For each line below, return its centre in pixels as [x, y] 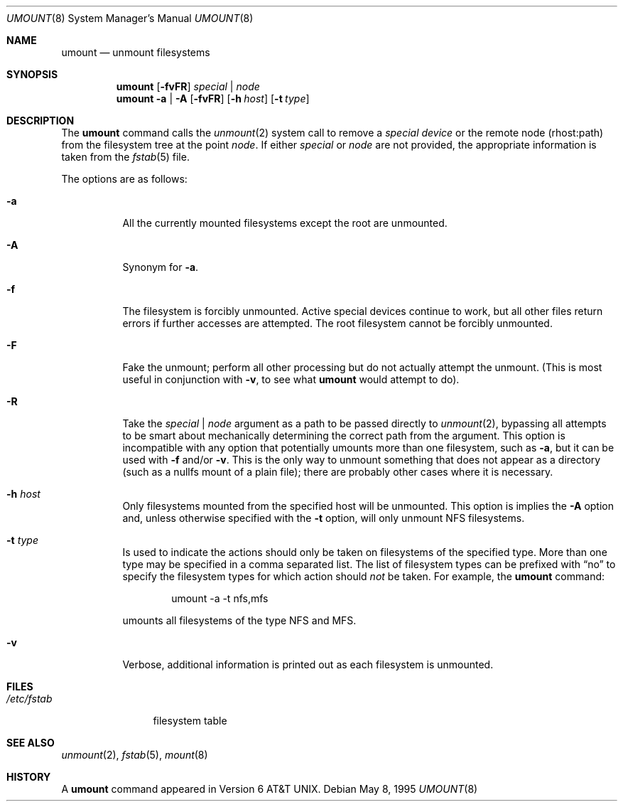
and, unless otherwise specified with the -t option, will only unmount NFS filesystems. [324, 518]
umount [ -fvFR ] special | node [188, 86]
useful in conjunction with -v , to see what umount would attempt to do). [291, 379]
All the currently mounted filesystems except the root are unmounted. [285, 223]
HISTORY [29, 777]
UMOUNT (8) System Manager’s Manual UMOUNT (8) [130, 18]
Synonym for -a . [161, 267]
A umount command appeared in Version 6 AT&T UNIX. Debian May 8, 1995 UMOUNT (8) [270, 789]
